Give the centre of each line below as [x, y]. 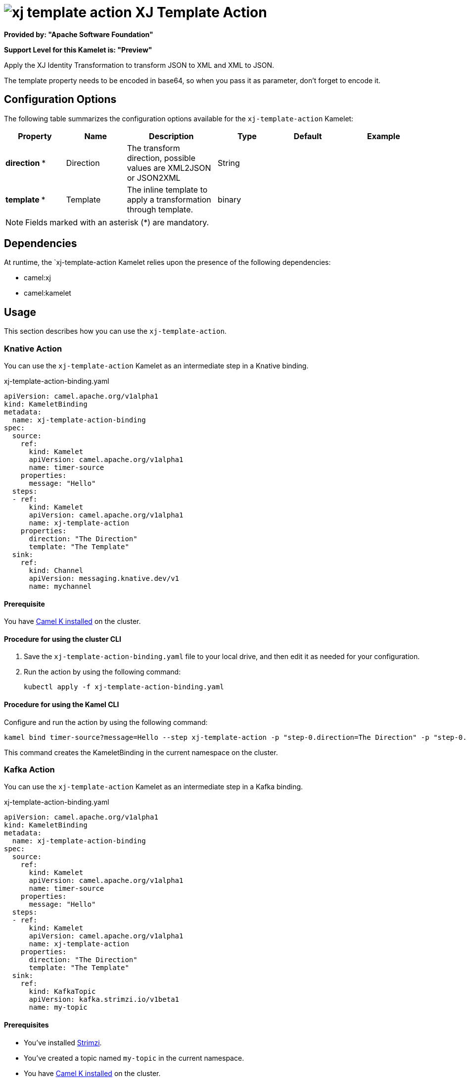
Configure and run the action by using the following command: [106, 722]
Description [171, 136]
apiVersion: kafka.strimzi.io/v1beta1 [104, 1000]
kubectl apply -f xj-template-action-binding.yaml [124, 687]
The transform [153, 148]
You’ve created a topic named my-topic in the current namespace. [134, 1058]
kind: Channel [56, 571]
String [229, 163]
